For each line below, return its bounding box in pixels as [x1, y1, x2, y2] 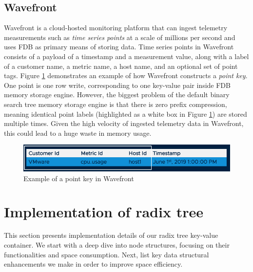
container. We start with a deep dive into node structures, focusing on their [4, 239, 230, 250]
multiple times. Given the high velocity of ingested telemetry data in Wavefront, [4, 118, 244, 128]
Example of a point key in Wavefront [23, 173, 134, 183]
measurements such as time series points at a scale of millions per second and [4, 32, 235, 42]
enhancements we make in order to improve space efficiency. [4, 259, 183, 269]
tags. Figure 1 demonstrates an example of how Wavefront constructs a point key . [4, 70, 248, 81]
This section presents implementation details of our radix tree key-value [4, 230, 218, 240]
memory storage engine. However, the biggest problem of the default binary [4, 89, 230, 100]
